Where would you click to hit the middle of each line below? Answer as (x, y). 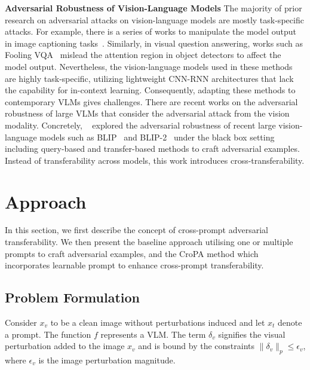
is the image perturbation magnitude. (107, 360)
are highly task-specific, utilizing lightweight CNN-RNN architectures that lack (149, 78)
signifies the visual (252, 334)
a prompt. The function (48, 334)
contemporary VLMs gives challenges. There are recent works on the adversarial (151, 101)
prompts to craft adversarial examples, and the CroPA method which (132, 253)
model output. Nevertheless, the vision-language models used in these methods (149, 66)
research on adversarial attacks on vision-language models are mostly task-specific (154, 19)
